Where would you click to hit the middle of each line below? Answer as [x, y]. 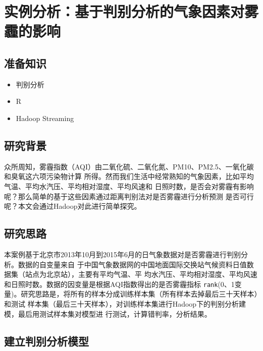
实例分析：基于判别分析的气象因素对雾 [131, 11]
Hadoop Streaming [45, 118]
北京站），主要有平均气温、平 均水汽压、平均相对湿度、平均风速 [152, 274]
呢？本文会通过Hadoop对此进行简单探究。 [73, 206]
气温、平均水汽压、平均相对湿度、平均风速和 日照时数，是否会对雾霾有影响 [129, 186]
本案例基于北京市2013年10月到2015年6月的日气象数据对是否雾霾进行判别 [122, 254]
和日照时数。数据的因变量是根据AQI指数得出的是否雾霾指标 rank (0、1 [119, 284]
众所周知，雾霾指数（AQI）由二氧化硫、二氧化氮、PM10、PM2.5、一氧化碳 [129, 166]
